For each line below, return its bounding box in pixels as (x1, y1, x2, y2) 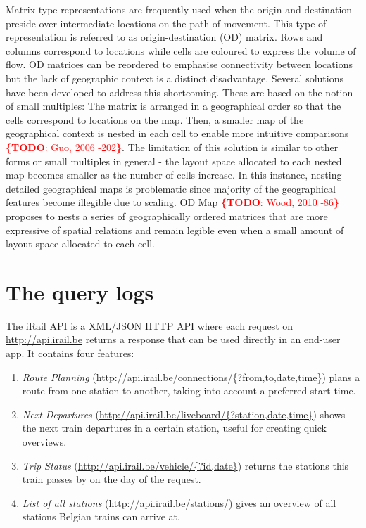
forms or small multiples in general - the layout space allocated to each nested (6, 153, 342, 168)
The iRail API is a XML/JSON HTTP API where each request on (6, 318, 294, 333)
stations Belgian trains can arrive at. (22, 509, 180, 524)
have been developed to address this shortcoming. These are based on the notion (6, 84, 353, 99)
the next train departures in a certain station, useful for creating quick (22, 420, 327, 435)
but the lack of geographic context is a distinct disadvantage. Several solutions (6, 70, 343, 85)
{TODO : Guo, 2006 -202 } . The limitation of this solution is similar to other (6, 139, 339, 154)
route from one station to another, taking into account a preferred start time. (22, 383, 356, 398)
